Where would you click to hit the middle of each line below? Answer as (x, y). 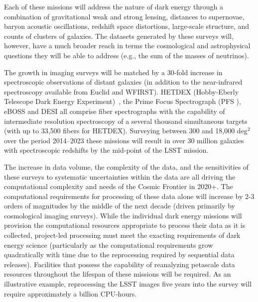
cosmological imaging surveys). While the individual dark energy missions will (123, 215)
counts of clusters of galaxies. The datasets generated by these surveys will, (119, 36)
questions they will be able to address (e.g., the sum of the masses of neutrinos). (127, 55)
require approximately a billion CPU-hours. (70, 293)
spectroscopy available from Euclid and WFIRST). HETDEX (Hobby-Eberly (122, 91)
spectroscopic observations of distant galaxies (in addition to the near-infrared (123, 82)
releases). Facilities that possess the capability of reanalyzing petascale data (120, 264)
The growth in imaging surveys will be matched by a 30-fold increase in (113, 72)
